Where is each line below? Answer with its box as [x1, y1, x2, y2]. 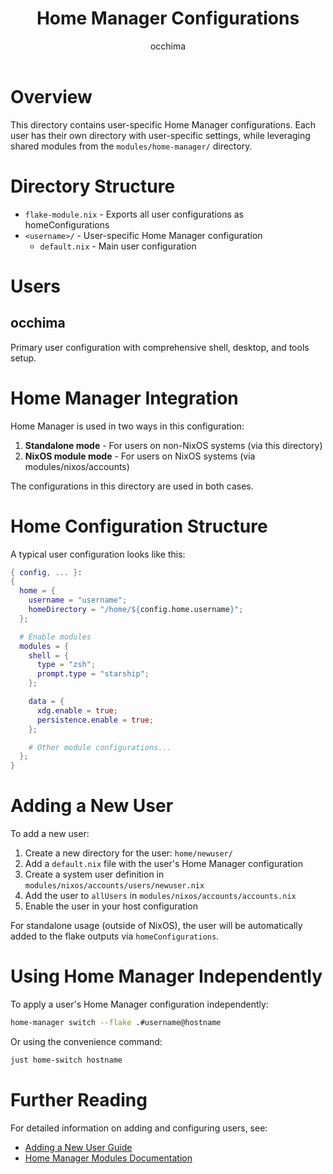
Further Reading [10, 1088, 148, 1111]
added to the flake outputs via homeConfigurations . [10, 930, 220, 942]
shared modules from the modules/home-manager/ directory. [10, 140, 253, 152]
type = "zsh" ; [36, 660, 97, 670]
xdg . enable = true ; [36, 705, 118, 716]
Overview [10, 85, 93, 108]
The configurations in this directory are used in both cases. [10, 480, 254, 492]
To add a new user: [10, 828, 90, 840]
